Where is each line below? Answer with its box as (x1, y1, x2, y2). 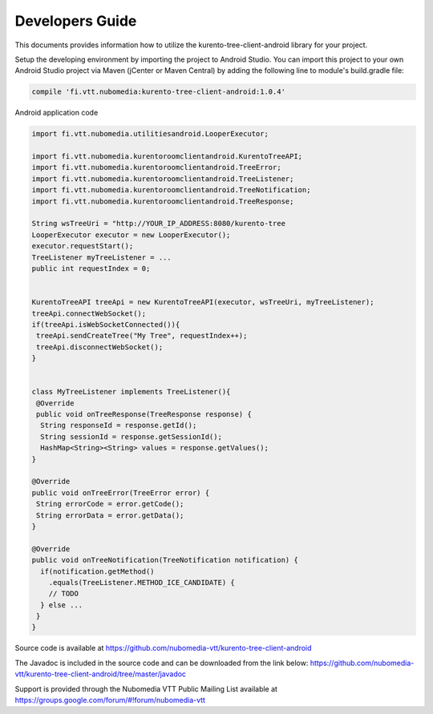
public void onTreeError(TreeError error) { (31, 488, 210, 497)
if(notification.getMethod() (40, 567, 156, 576)
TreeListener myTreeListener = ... (31, 252, 172, 262)
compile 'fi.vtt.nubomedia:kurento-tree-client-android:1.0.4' (31, 87, 286, 96)
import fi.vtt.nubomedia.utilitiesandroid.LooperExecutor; (31, 129, 269, 139)
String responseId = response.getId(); (40, 421, 197, 430)
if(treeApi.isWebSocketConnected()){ (31, 320, 180, 329)
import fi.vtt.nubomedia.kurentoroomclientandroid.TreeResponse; (31, 196, 294, 206)
